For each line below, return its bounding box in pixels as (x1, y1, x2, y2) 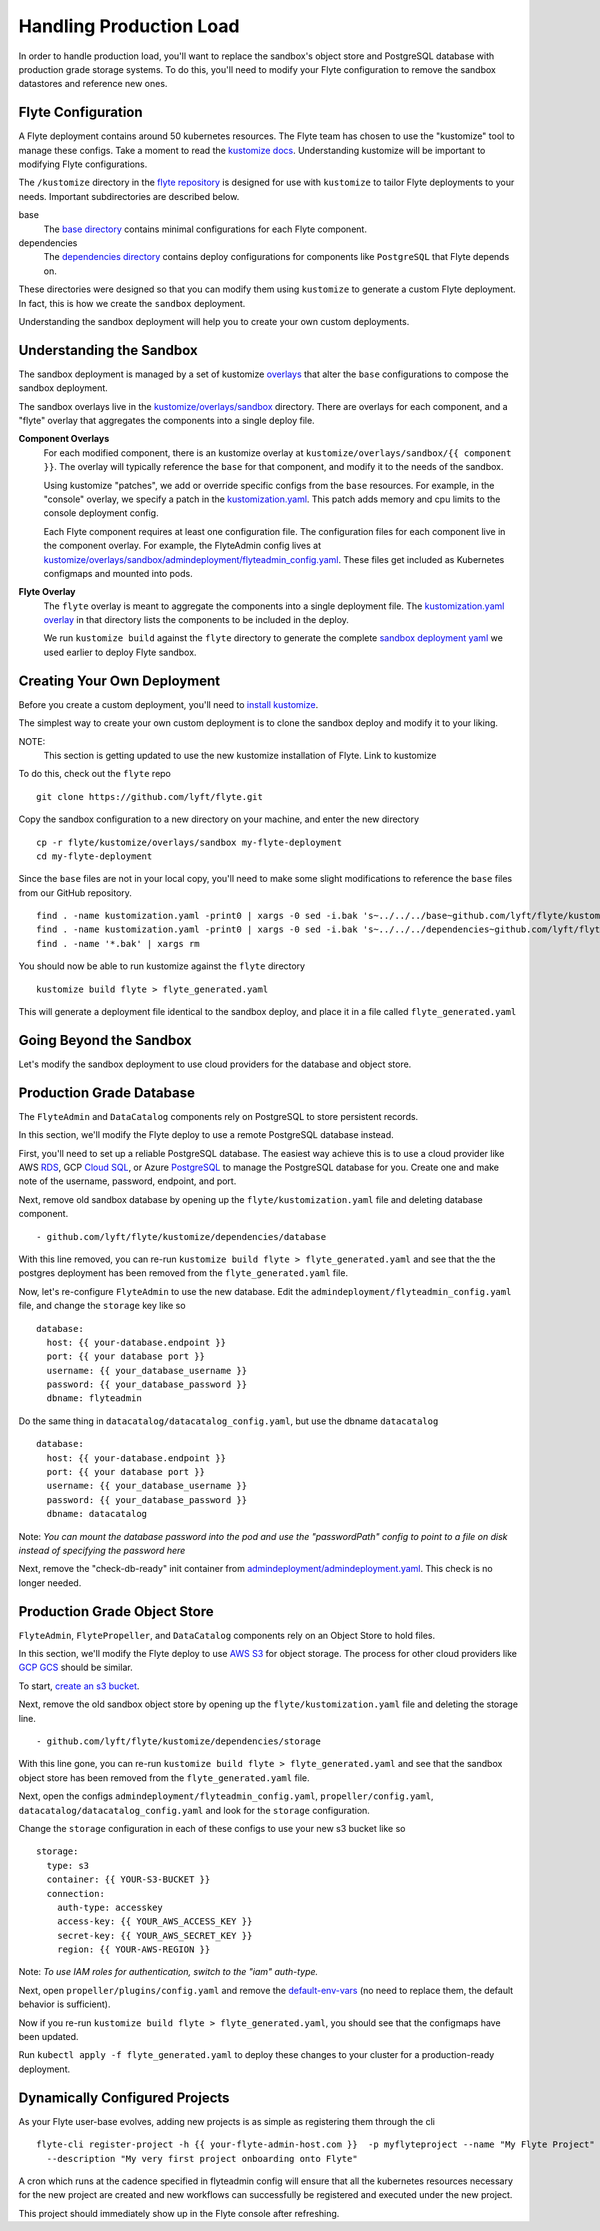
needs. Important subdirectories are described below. (18, 190, 240, 202)
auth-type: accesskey (56, 1901, 164, 1913)
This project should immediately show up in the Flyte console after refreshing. (18, 2207, 340, 2219)
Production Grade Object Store (18, 1603, 214, 1620)
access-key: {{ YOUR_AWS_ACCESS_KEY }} (56, 1916, 253, 1927)
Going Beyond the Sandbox (18, 1031, 192, 1049)
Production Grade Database (18, 1084, 195, 1101)
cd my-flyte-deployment (36, 850, 153, 862)
